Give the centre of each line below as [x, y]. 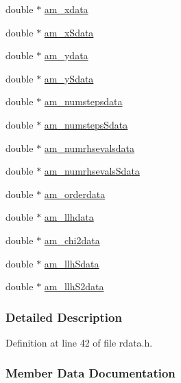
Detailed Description [64, 317]
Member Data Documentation [90, 373]
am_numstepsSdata [86, 124]
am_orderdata [75, 194]
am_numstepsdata [83, 101]
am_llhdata [69, 217]
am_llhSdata [72, 263]
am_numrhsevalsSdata [92, 171]
